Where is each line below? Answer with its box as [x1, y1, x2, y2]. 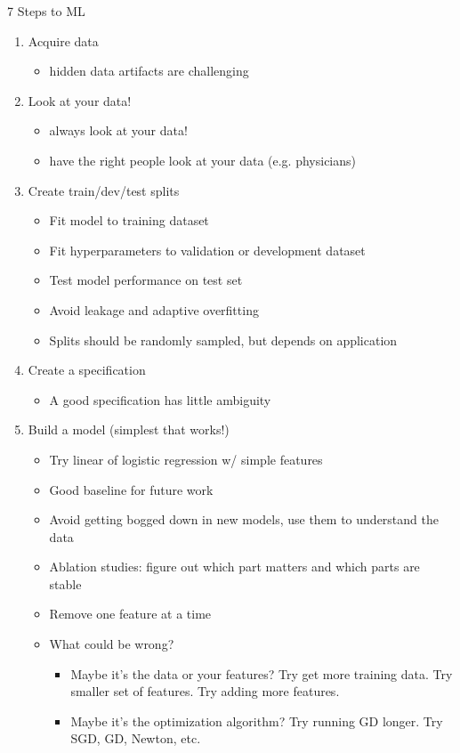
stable [49, 574, 82, 593]
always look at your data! [49, 121, 188, 140]
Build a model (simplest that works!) [28, 420, 230, 439]
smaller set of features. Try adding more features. [70, 682, 340, 700]
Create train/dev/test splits [28, 181, 180, 199]
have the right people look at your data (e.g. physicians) [49, 150, 357, 169]
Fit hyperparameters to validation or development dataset [49, 240, 366, 259]
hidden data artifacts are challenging [49, 61, 249, 80]
